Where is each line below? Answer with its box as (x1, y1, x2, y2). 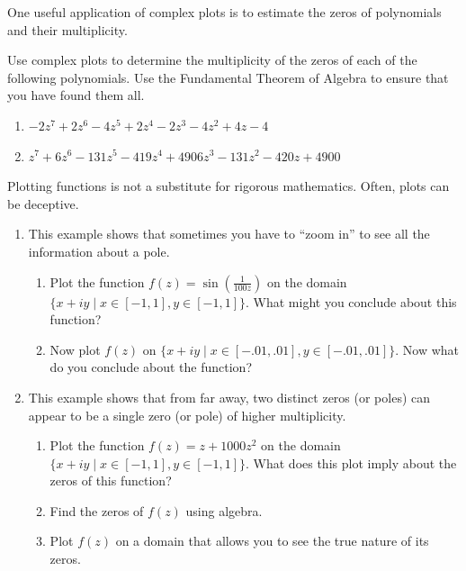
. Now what (395, 340, 460, 358)
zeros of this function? (49, 471, 172, 490)
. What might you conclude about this (246, 292, 457, 311)
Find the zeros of (49, 501, 144, 520)
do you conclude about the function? (49, 358, 253, 376)
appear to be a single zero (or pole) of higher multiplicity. (28, 405, 346, 424)
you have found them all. (7, 86, 145, 104)
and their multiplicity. (7, 20, 128, 39)
